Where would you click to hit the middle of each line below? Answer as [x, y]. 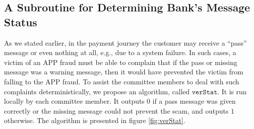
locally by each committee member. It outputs [74, 101]
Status [21, 22]
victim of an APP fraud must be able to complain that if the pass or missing [121, 62]
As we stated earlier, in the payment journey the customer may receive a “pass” [126, 42]
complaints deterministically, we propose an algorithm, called [97, 91]
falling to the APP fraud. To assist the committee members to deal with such [122, 81]
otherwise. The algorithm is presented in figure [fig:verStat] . [95, 120]
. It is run [232, 91]
